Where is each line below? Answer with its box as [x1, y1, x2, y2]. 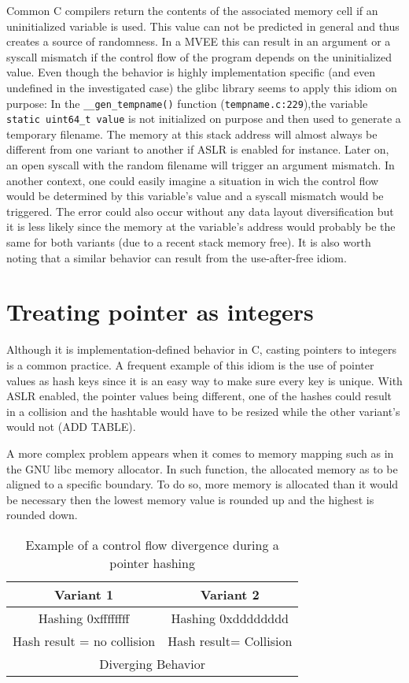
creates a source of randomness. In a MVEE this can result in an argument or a [6, 33, 391, 50]
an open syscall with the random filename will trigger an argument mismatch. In [6, 157, 395, 173]
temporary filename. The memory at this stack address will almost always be [6, 125, 378, 142]
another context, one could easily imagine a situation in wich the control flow [6, 172, 379, 188]
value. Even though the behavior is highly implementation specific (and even [6, 64, 376, 80]
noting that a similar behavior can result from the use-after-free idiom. [6, 249, 347, 265]
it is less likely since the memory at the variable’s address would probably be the [6, 218, 396, 235]
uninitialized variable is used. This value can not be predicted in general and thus [6, 17, 400, 34]
